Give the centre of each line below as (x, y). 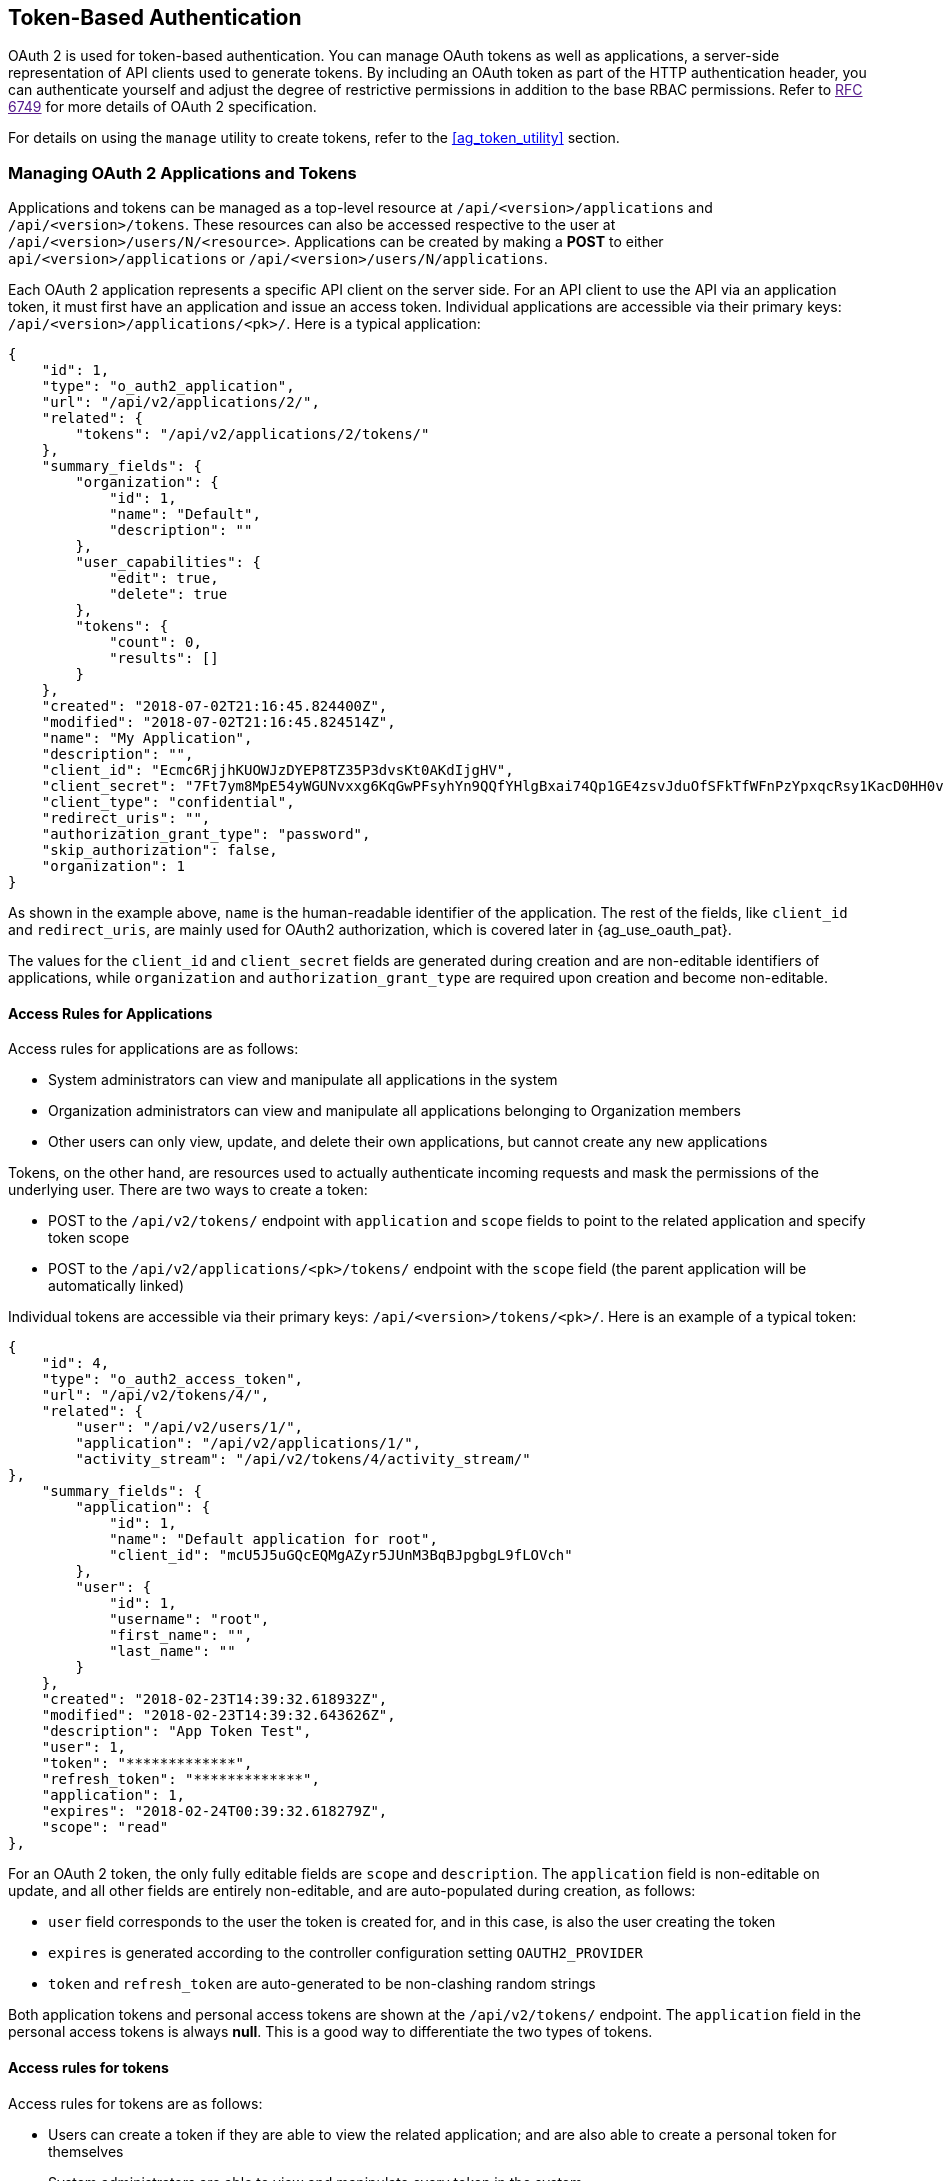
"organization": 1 (113, 866)
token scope (89, 1238)
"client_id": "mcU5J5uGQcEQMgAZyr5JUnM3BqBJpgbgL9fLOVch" (341, 1555)
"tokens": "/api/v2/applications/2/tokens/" (252, 434)
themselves (86, 2151)
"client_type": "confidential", (168, 802)
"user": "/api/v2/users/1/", (189, 1427)
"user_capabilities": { (168, 562)
